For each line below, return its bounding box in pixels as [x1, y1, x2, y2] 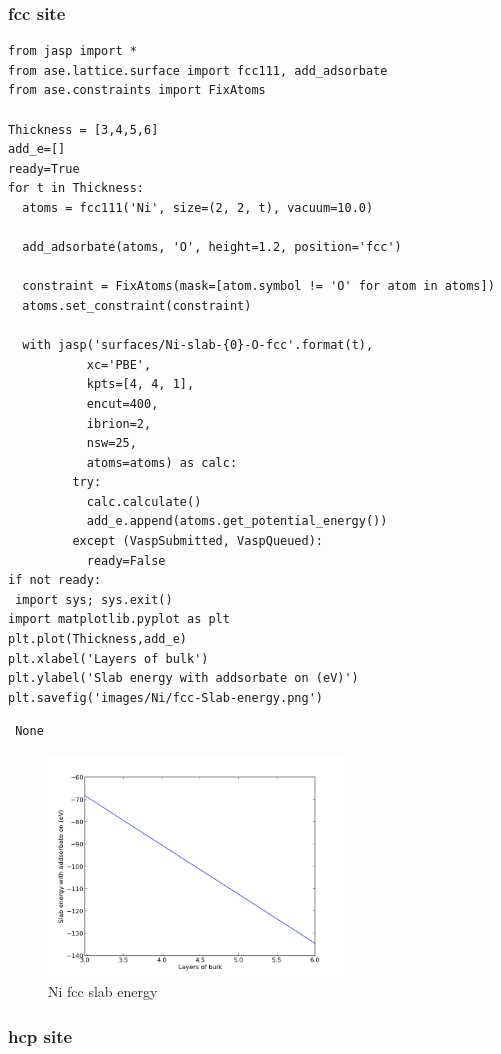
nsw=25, [86, 436, 137, 451]
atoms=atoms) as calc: [86, 455, 238, 470]
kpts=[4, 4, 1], [86, 377, 195, 392]
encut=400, [86, 396, 159, 411]
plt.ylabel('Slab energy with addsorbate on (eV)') [8, 671, 359, 686]
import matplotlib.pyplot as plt [8, 612, 230, 627]
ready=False [86, 553, 166, 568]
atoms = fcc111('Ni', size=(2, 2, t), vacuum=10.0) [22, 200, 374, 215]
